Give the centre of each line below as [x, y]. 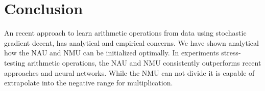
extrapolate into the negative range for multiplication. [89, 83]
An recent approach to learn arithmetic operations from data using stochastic [125, 33]
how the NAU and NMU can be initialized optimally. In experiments [112, 53]
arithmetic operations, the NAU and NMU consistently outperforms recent [144, 62]
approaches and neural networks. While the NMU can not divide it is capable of [129, 72]
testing [15, 62]
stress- [231, 53]
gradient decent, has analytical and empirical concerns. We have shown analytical [131, 42]
